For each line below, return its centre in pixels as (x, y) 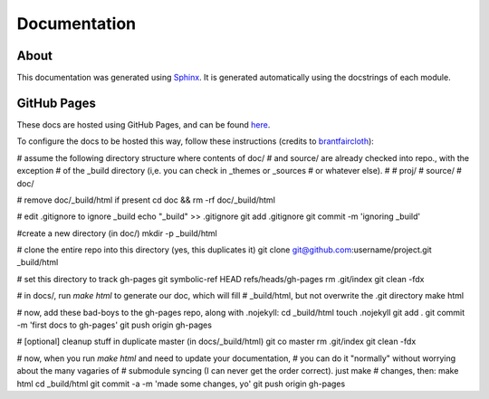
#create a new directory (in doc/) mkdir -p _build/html (117, 233)
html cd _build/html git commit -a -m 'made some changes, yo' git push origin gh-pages (181, 384)
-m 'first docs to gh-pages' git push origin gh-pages (115, 325)
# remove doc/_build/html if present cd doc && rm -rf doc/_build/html (146, 200)
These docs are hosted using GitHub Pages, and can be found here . (144, 124)
